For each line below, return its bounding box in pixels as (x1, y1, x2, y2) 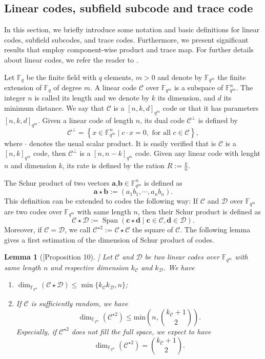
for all (152, 129, 171, 136)
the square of (132, 224, 173, 235)
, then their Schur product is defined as (137, 206, 261, 216)
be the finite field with (26, 71, 96, 82)
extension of (4, 82, 42, 93)
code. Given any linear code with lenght (135, 148, 260, 158)
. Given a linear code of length (37, 114, 133, 125)
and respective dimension (50, 262, 129, 272)
